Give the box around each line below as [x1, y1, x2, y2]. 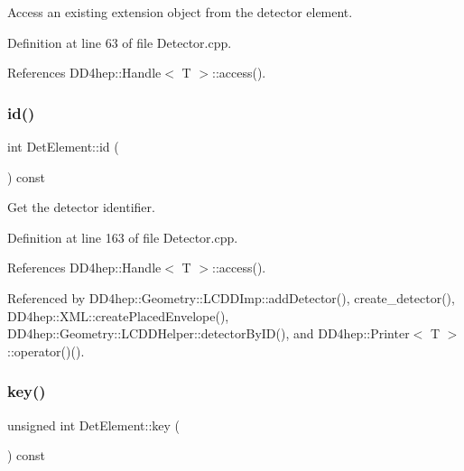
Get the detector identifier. [7, 198, 155, 217]
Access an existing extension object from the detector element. [7, 3, 353, 21]
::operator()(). [7, 341, 85, 360]
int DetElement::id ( [7, 137, 119, 155]
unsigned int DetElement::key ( [7, 415, 181, 434]
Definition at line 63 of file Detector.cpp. [7, 32, 232, 51]
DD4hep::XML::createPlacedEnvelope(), [7, 306, 229, 325]
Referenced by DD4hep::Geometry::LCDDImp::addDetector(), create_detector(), [7, 288, 455, 307]
